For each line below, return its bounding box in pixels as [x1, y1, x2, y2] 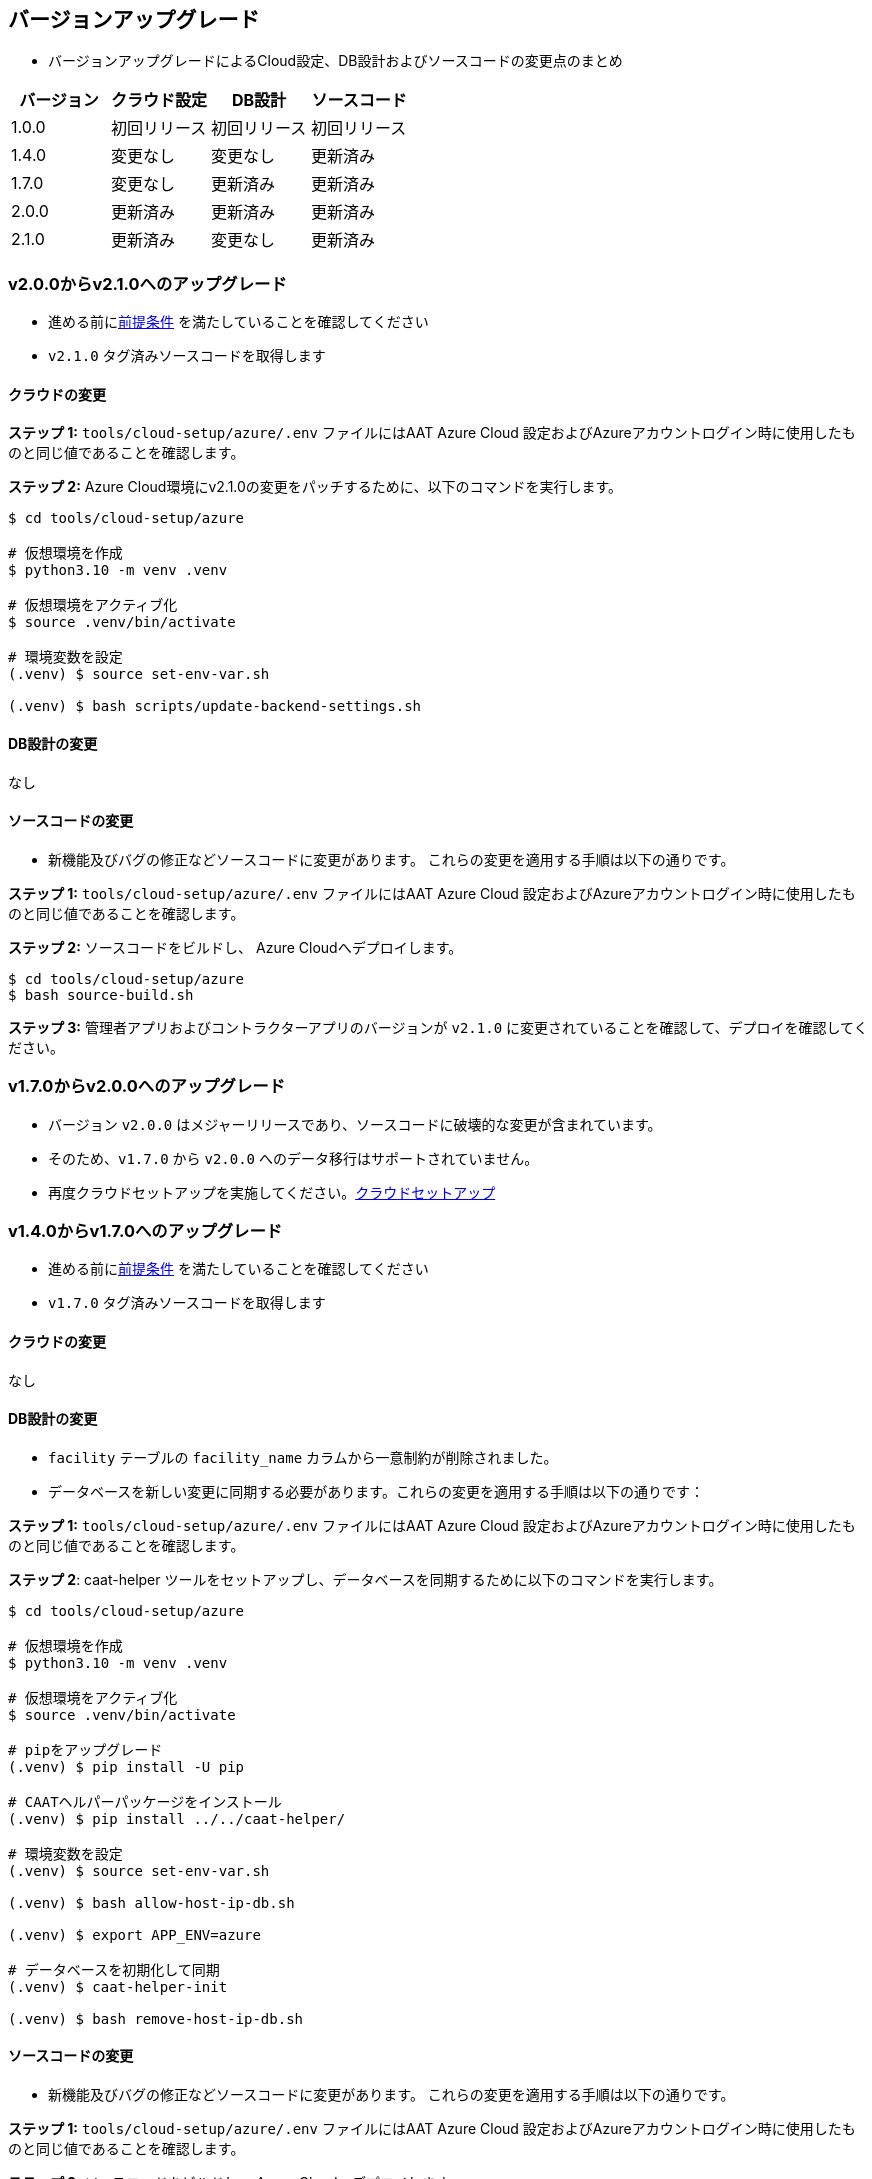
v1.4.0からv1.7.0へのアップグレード [8, 1220, 283, 1241]
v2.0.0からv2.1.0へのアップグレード [8, 273, 287, 294]
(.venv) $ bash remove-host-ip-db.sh [8, 2010, 304, 2027]
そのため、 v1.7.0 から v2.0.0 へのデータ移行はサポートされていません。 [48, 1149, 539, 1167]
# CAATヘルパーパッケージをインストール [8, 1793, 282, 1810]
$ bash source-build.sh [8, 986, 194, 1003]
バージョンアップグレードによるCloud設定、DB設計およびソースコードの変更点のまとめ [48, 52, 623, 70]
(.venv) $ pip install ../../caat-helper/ [8, 1810, 346, 1827]
